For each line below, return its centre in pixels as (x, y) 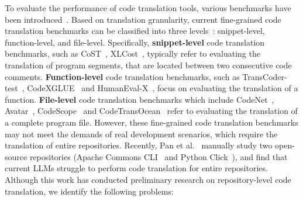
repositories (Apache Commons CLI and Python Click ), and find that (159, 156)
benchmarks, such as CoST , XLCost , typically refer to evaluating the (132, 53)
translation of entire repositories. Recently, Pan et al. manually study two (139, 145)
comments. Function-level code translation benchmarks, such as (122, 76)
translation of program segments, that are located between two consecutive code (148, 65)
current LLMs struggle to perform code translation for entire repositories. (136, 168)
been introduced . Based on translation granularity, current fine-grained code (143, 19)
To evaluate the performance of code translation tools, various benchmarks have (148, 8)
